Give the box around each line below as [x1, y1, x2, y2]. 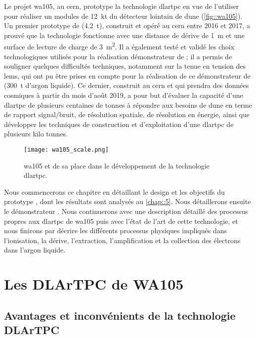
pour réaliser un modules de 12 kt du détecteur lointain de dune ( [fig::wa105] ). [4, 10, 243, 21]
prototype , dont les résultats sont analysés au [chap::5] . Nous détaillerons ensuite [4, 196, 251, 207]
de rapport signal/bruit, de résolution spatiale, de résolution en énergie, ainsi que [4, 109, 250, 120]
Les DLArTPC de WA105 [4, 274, 184, 294]
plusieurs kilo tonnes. [4, 128, 68, 139]
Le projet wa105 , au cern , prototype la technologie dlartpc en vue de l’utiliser [4, 1, 239, 11]
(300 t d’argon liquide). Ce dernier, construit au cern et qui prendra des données [4, 80, 249, 90]
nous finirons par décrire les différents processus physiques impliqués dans [4, 225, 227, 236]
